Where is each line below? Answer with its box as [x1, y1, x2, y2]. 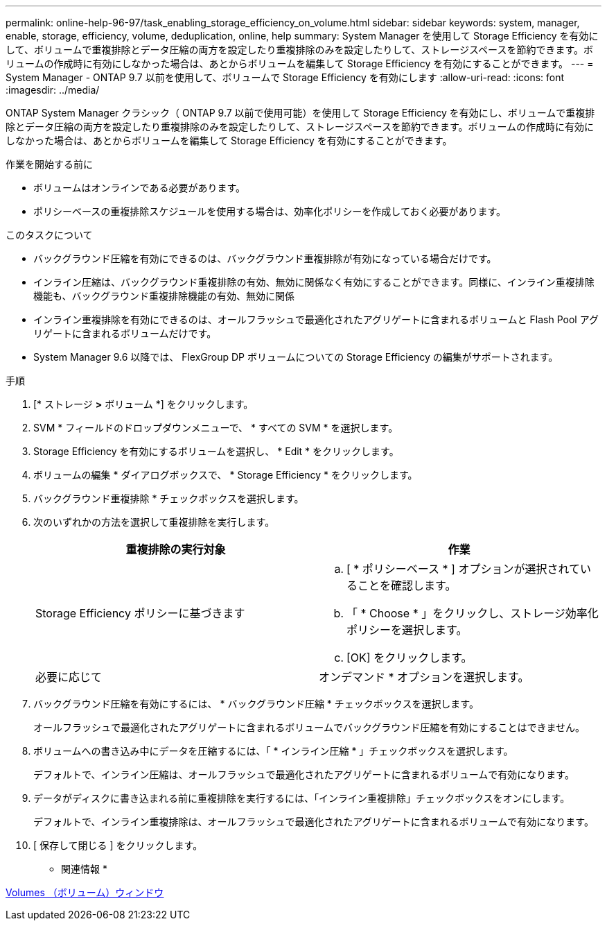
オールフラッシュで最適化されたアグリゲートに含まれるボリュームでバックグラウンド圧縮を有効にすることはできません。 [33, 721, 586, 733]
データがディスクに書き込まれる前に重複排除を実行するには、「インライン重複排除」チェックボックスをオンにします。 [33, 792, 570, 804]
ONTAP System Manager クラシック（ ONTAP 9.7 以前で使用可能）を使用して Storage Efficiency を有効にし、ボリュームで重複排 [6, 107, 595, 119]
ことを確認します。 [358, 578, 457, 592]
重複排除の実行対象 [125, 542, 226, 556]
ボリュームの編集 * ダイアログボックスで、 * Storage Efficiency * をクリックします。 [33, 469, 418, 481]
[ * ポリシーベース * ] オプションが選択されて [346, 562, 580, 576]
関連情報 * [61, 863, 107, 875]
